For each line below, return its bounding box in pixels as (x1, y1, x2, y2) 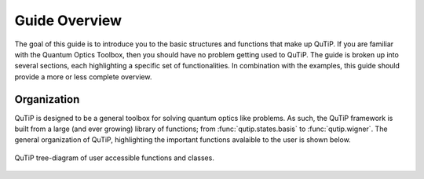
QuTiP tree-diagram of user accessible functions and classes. (14, 153, 215, 163)
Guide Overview (14, 12, 122, 29)
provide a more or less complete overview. (14, 71, 152, 82)
